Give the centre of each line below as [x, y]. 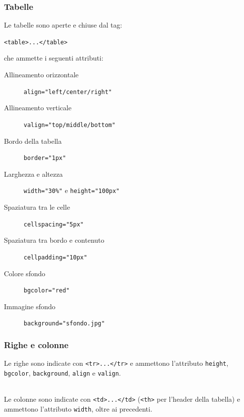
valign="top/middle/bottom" [70, 125]
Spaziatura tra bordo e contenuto [54, 240]
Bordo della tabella [33, 141]
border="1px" [45, 158]
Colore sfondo [25, 273]
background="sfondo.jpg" [64, 324]
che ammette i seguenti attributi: [54, 58]
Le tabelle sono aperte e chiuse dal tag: [63, 25]
